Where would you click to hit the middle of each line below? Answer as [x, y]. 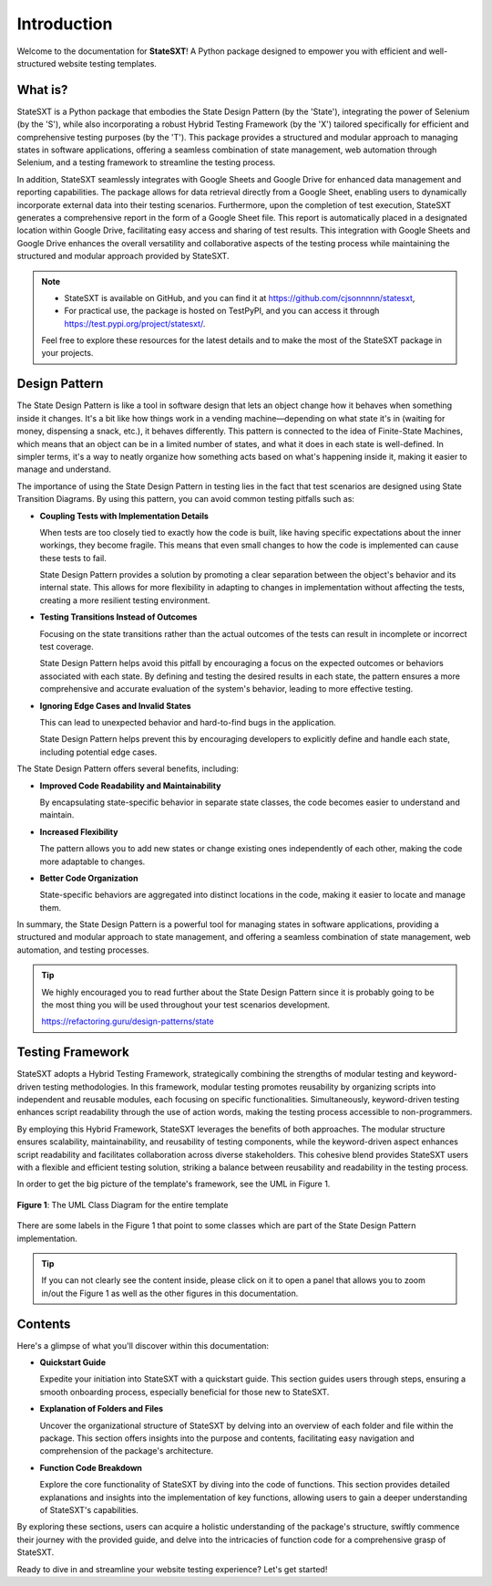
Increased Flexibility [79, 831]
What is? [42, 90]
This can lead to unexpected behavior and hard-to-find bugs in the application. [188, 722]
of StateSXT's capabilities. [89, 1509]
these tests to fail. [73, 558]
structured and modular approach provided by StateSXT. [123, 256]
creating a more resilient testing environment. [125, 600]
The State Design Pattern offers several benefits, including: [128, 769]
